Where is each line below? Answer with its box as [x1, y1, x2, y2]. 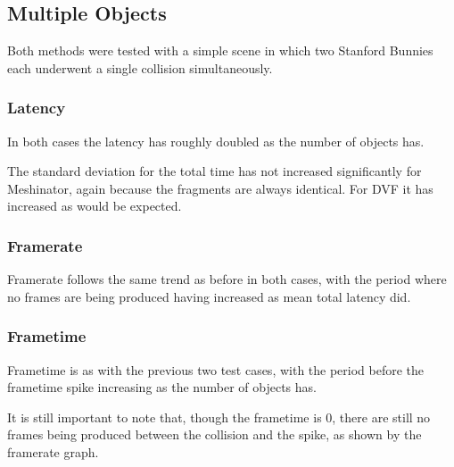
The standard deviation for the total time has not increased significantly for [7, 162, 422, 180]
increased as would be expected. [7, 196, 182, 215]
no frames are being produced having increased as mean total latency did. [7, 287, 411, 305]
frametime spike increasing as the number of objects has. [7, 378, 317, 396]
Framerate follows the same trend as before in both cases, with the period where [7, 270, 447, 288]
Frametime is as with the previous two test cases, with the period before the [7, 360, 425, 379]
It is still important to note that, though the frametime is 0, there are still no [7, 407, 431, 426]
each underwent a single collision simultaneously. [7, 58, 273, 77]
